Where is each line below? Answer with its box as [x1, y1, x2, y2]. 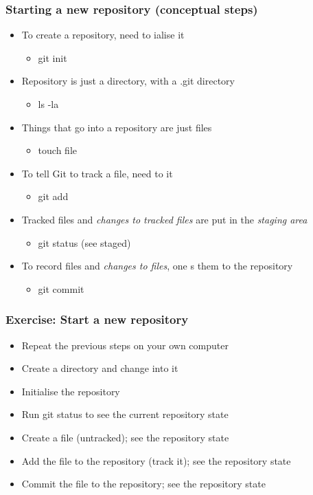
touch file [38, 143, 77, 157]
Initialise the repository [21, 384, 120, 398]
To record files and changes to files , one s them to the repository [21, 258, 293, 273]
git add [38, 189, 69, 203]
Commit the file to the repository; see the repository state [21, 476, 266, 491]
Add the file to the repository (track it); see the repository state [21, 453, 291, 467]
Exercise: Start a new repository [5, 311, 189, 328]
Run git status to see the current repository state [21, 407, 229, 421]
